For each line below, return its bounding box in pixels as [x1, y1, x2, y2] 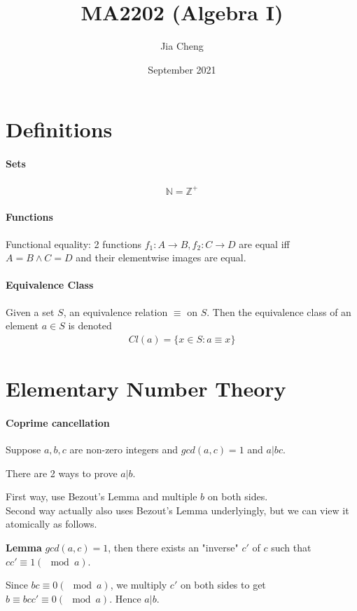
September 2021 [148, 62, 216, 76]
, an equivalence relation [63, 304, 168, 319]
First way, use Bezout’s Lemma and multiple [6, 489, 197, 504]
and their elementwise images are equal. [76, 250, 246, 265]
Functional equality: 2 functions [6, 236, 141, 251]
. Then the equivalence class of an [206, 304, 351, 319]
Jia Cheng [160, 39, 204, 53]
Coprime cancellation [6, 415, 110, 430]
